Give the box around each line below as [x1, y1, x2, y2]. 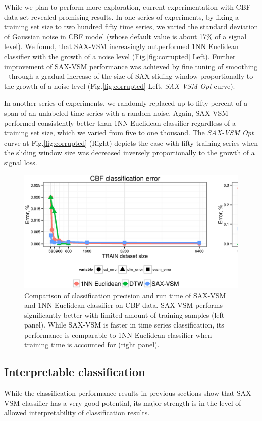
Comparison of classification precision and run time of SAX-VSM [24, 290, 226, 300]
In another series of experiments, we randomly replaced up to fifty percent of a [4, 98, 248, 108]
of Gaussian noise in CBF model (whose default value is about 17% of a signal [4, 31, 247, 41]
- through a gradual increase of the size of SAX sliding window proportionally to [4, 71, 253, 81]
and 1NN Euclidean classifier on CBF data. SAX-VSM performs [24, 300, 223, 310]
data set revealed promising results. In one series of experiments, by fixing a [4, 11, 239, 22]
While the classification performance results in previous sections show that [4, 388, 235, 398]
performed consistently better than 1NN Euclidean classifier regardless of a [4, 117, 236, 128]
